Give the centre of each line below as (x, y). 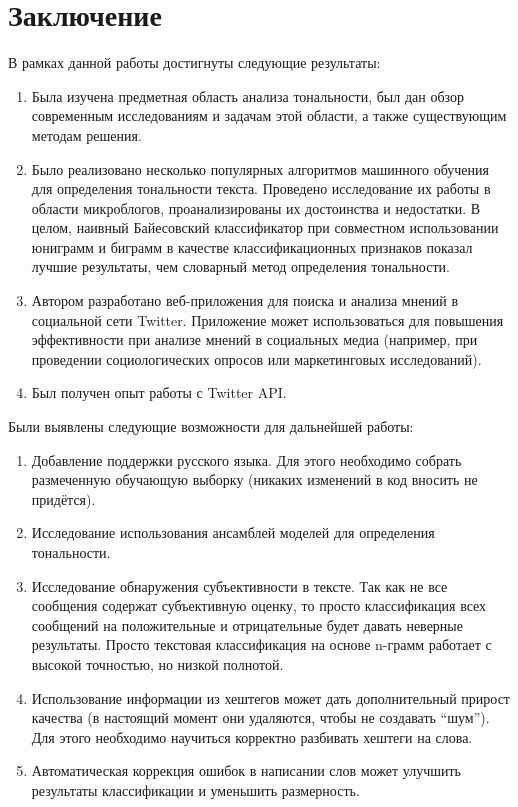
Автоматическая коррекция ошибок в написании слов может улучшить (246, 770)
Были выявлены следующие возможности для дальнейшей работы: (211, 426)
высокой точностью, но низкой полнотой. (157, 663)
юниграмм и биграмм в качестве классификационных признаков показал (252, 246)
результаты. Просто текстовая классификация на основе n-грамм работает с (261, 644)
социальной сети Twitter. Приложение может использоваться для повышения (267, 319)
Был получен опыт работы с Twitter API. (159, 392)
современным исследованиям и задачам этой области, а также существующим (269, 115)
